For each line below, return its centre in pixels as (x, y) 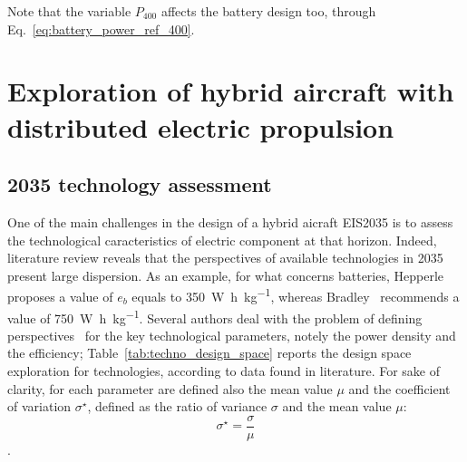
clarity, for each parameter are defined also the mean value (170, 388)
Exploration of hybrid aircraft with (231, 91)
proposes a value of (60, 296)
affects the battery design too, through (268, 11)
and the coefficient (399, 388)
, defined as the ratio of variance (177, 406)
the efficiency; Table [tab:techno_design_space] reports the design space (209, 353)
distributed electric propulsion (201, 126)
